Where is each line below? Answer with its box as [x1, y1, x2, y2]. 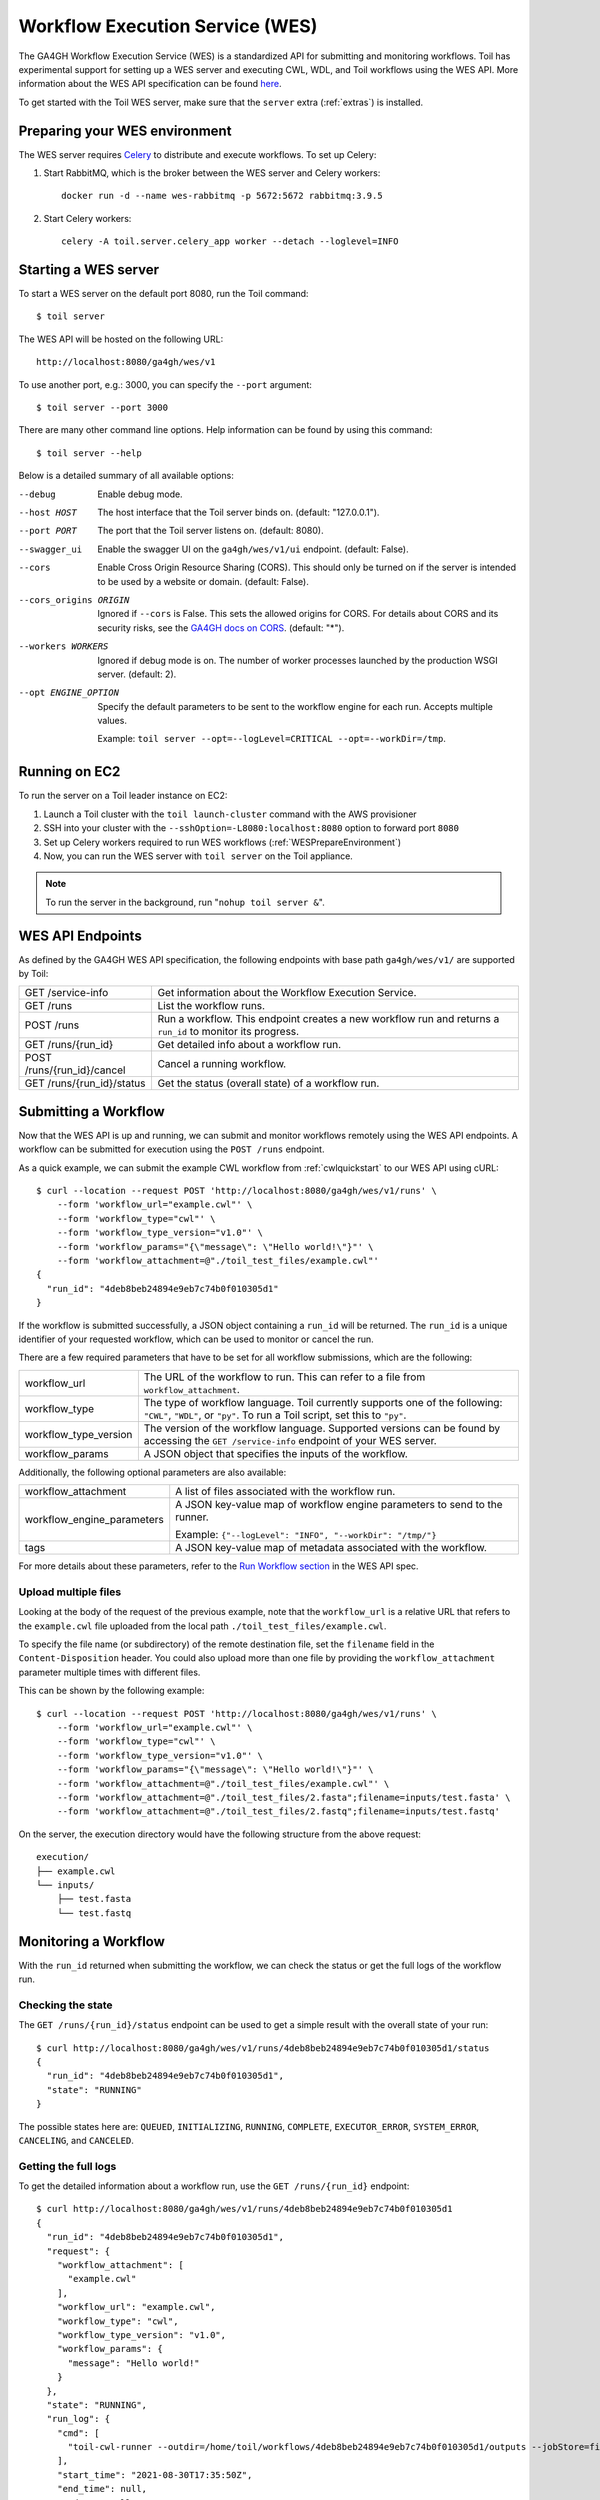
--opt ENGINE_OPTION [18, 687, 120, 699]
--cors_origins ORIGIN [18, 594, 130, 605]
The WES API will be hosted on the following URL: [18, 333, 224, 345]
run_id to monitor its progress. [157, 1025, 300, 1039]
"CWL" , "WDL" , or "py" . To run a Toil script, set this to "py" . [143, 1408, 407, 1422]
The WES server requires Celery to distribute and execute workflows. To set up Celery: [18, 148, 377, 160]
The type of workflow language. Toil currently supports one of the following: [143, 1395, 503, 1409]
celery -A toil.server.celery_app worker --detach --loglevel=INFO [61, 236, 399, 247]
